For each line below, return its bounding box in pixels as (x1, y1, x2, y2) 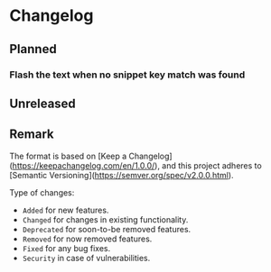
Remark (9, 127, 54, 142)
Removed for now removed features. (22, 233, 153, 244)
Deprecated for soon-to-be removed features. (22, 223, 192, 234)
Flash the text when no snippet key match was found (9, 68, 246, 81)
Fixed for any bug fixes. (22, 242, 111, 253)
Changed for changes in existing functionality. (22, 213, 189, 225)
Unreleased (9, 95, 77, 111)
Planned (9, 41, 57, 57)
